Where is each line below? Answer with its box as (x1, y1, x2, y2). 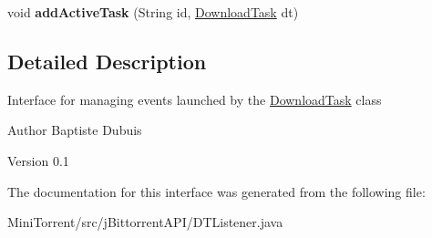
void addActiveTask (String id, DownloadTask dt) (7, 3, 299, 21)
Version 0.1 (7, 150, 69, 170)
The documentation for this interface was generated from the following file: (7, 181, 426, 201)
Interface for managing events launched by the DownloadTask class (7, 89, 382, 109)
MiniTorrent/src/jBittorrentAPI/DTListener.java (7, 212, 283, 232)
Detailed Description (7, 47, 207, 75)
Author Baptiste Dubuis (7, 120, 142, 140)
